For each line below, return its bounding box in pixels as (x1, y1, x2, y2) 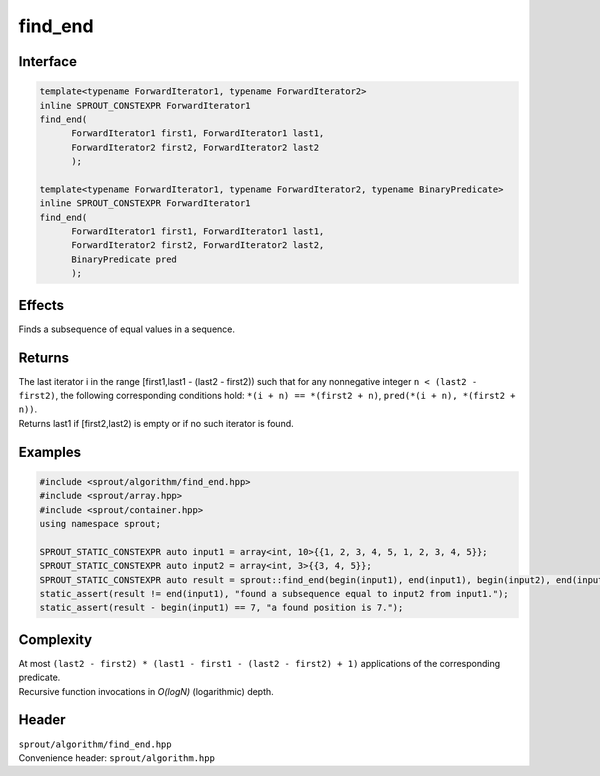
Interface (18, 53, 77, 70)
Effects (18, 296, 65, 314)
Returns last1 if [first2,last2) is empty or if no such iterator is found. (18, 417, 294, 429)
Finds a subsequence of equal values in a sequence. (18, 323, 235, 335)
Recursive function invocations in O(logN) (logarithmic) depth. (18, 685, 274, 697)
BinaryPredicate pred (71, 253, 177, 265)
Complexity (18, 631, 93, 648)
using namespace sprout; (39, 518, 162, 529)
